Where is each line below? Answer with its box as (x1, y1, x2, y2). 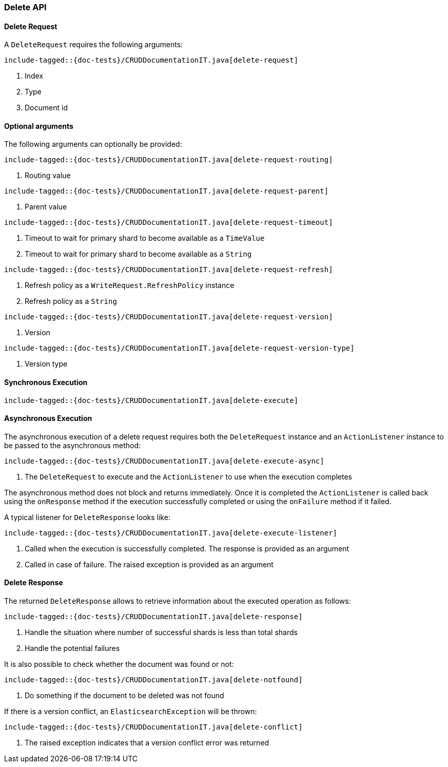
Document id (25, 103, 68, 112)
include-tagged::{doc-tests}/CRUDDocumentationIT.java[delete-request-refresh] (4, 265, 333, 274)
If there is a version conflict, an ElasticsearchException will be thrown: (4, 707, 257, 716)
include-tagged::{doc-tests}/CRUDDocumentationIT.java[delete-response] (4, 612, 303, 621)
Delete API (4, 2, 47, 12)
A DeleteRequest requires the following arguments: (4, 40, 183, 49)
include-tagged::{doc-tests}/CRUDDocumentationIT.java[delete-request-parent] (4, 187, 329, 196)
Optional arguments (4, 121, 73, 130)
